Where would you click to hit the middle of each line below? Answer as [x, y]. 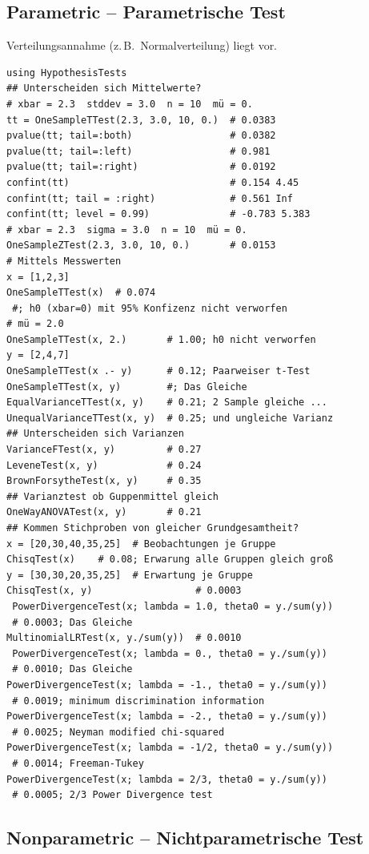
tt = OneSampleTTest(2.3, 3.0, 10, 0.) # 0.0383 [141, 120]
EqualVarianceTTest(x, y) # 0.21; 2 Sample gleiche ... [167, 403]
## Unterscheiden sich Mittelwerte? [104, 89]
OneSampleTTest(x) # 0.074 [81, 293]
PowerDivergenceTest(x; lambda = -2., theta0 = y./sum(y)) [167, 717]
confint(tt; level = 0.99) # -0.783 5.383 [158, 214]
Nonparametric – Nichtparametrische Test [185, 838]
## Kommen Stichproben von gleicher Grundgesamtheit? [153, 528]
